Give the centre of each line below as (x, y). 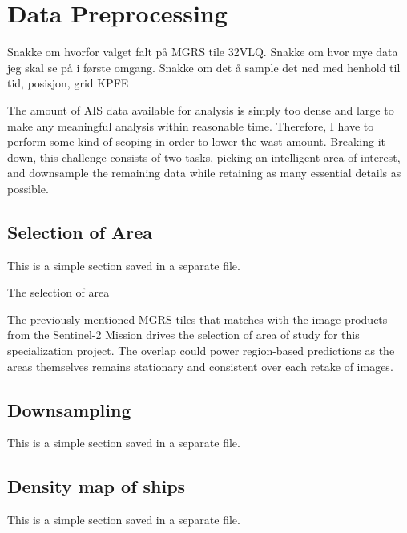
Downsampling (69, 409)
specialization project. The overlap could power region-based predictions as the (201, 351)
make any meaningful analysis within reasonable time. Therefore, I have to (191, 125)
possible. (28, 188)
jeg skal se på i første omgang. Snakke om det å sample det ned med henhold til (204, 67)
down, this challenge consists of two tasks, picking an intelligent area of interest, (204, 157)
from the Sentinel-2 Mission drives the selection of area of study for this (183, 335)
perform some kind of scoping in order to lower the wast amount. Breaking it (196, 141)
